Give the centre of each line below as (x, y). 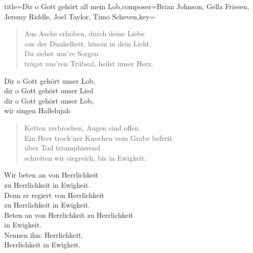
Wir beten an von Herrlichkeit (51, 175)
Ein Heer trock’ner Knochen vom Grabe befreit (98, 137)
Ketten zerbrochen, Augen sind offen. (83, 127)
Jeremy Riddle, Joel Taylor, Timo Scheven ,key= (80, 16)
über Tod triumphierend (62, 148)
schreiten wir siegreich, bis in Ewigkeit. (85, 157)
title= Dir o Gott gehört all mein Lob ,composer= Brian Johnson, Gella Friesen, (127, 6)
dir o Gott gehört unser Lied (49, 91)
